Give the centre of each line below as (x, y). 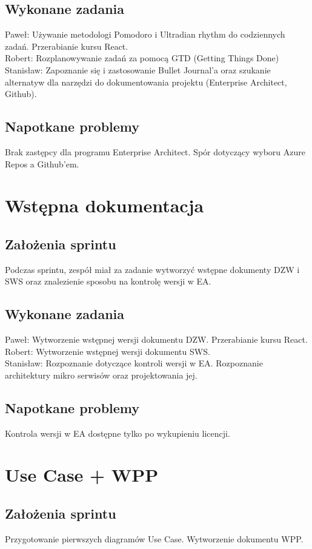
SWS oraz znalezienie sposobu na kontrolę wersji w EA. (108, 281)
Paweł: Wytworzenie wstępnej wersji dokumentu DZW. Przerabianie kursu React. (156, 339)
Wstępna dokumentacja (105, 205)
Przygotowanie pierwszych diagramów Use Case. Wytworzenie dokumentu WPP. (154, 538)
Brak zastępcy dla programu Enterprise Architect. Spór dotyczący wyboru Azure (155, 151)
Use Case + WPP (82, 475)
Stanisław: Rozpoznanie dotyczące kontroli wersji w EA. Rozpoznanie (134, 363)
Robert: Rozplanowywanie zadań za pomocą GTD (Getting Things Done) (142, 58)
